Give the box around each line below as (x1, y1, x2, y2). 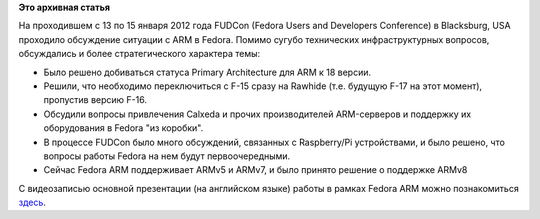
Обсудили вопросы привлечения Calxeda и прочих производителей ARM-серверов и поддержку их (43, 108, 472, 120)
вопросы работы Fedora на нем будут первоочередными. (43, 150, 291, 162)
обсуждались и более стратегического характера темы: (18, 48, 261, 60)
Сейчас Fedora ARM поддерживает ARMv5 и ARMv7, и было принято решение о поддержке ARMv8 (43, 164, 468, 176)
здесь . (18, 196, 47, 209)
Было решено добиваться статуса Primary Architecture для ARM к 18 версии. (43, 66, 372, 78)
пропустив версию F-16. (43, 94, 147, 106)
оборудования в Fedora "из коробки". (43, 122, 204, 134)
